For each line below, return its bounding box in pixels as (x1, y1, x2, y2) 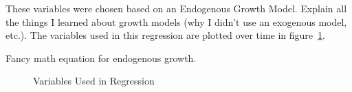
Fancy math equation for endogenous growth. (5, 50, 197, 65)
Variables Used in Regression (33, 74, 155, 88)
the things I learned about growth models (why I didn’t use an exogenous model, (5, 14, 347, 29)
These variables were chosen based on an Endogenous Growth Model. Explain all (5, 1, 347, 15)
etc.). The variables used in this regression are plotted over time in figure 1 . (5, 28, 325, 42)
